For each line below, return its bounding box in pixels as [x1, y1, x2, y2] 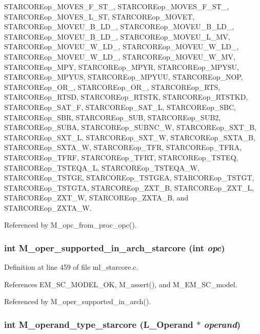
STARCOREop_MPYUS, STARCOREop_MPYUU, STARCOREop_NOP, [4, 71, 243, 82]
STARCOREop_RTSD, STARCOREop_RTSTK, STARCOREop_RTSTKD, [4, 91, 248, 102]
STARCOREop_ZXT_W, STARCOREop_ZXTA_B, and [4, 192, 189, 203]
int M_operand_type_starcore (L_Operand [4, 318, 193, 330]
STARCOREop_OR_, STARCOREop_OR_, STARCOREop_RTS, [4, 81, 221, 92]
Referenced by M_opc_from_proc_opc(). [4, 219, 137, 230]
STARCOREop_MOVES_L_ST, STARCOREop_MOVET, [4, 11, 195, 22]
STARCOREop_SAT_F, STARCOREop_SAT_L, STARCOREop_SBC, [4, 101, 236, 112]
